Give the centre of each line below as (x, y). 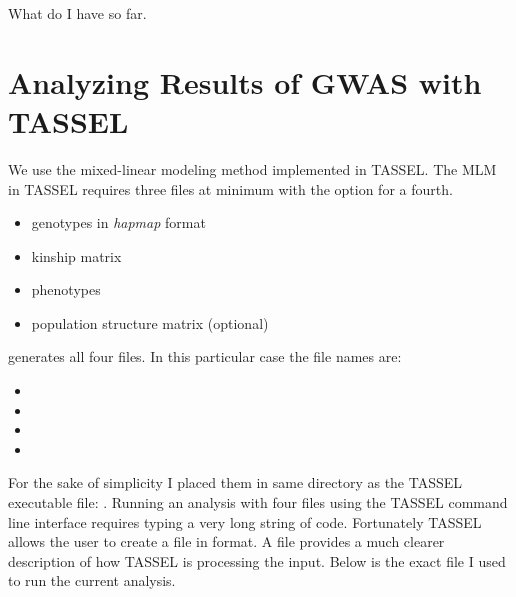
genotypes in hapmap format (118, 222)
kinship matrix (76, 255)
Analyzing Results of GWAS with (245, 81)
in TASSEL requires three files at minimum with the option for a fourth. (230, 188)
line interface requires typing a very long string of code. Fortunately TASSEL (245, 521)
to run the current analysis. (92, 580)
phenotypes (66, 289)
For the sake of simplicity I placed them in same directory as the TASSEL (235, 482)
